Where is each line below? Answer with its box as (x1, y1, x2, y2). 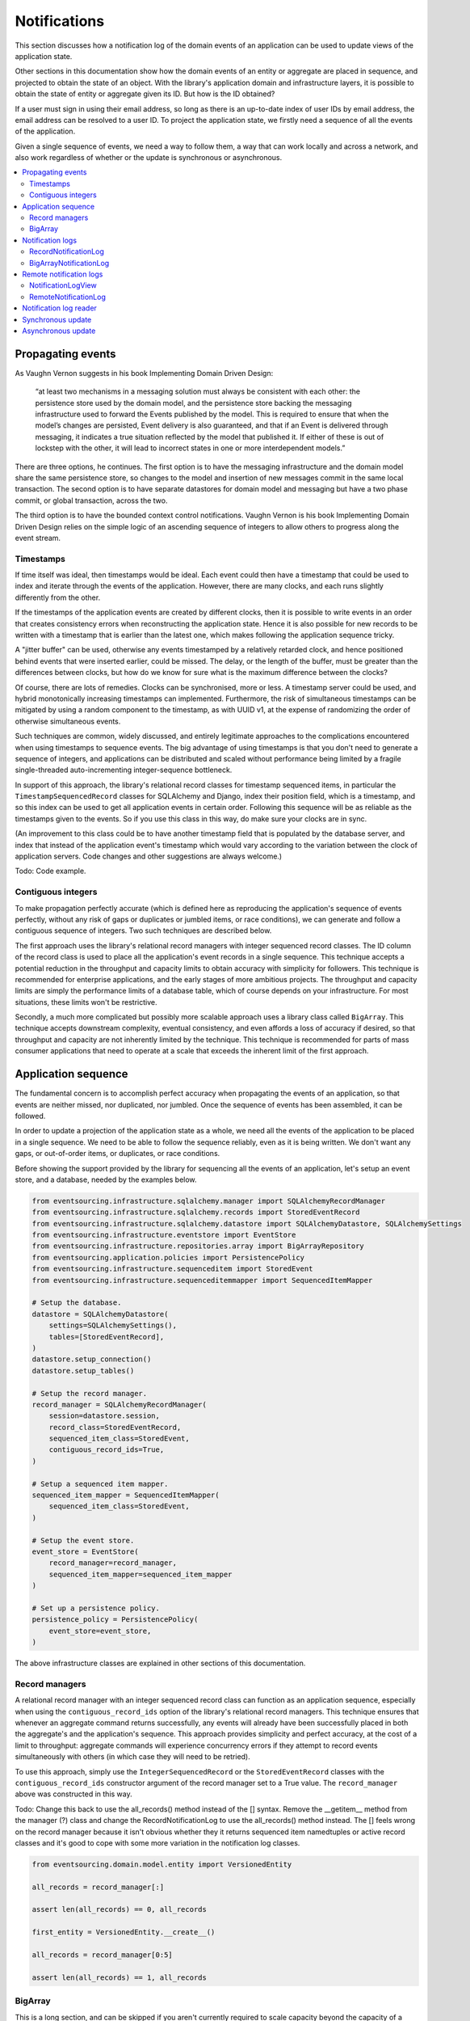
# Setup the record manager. (31, 1389, 148, 1398)
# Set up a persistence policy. (31, 1603, 161, 1613)
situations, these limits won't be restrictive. (15, 997, 157, 1006)
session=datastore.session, (48, 1411, 161, 1420)
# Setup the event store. (31, 1536, 135, 1545)
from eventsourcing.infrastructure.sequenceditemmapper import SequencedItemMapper (31, 1276, 373, 1285)
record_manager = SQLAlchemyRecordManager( (31, 1399, 208, 1409)
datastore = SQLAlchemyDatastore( (31, 1310, 169, 1319)
